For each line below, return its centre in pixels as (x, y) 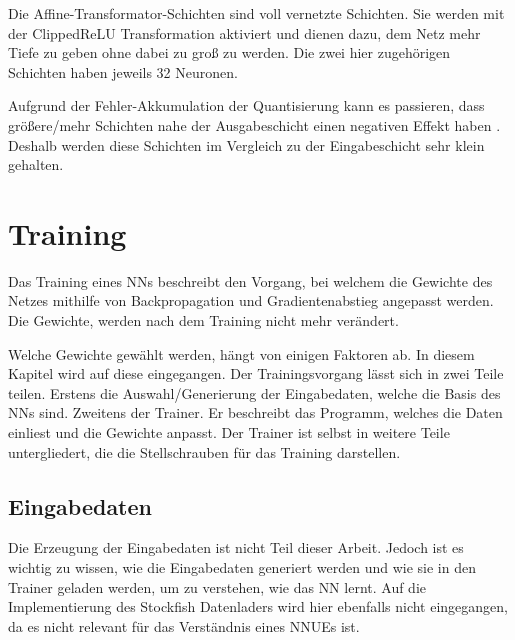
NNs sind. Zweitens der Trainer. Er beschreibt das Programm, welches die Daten (255, 412)
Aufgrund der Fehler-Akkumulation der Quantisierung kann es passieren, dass (246, 105)
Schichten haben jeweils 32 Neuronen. (123, 71)
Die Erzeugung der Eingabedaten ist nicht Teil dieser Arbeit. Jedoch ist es (236, 547)
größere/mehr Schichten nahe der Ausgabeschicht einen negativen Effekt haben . (254, 124)
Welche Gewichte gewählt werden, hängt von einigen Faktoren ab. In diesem (241, 353)
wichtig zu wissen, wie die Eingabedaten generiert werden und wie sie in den (242, 567)
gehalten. (36, 164)
